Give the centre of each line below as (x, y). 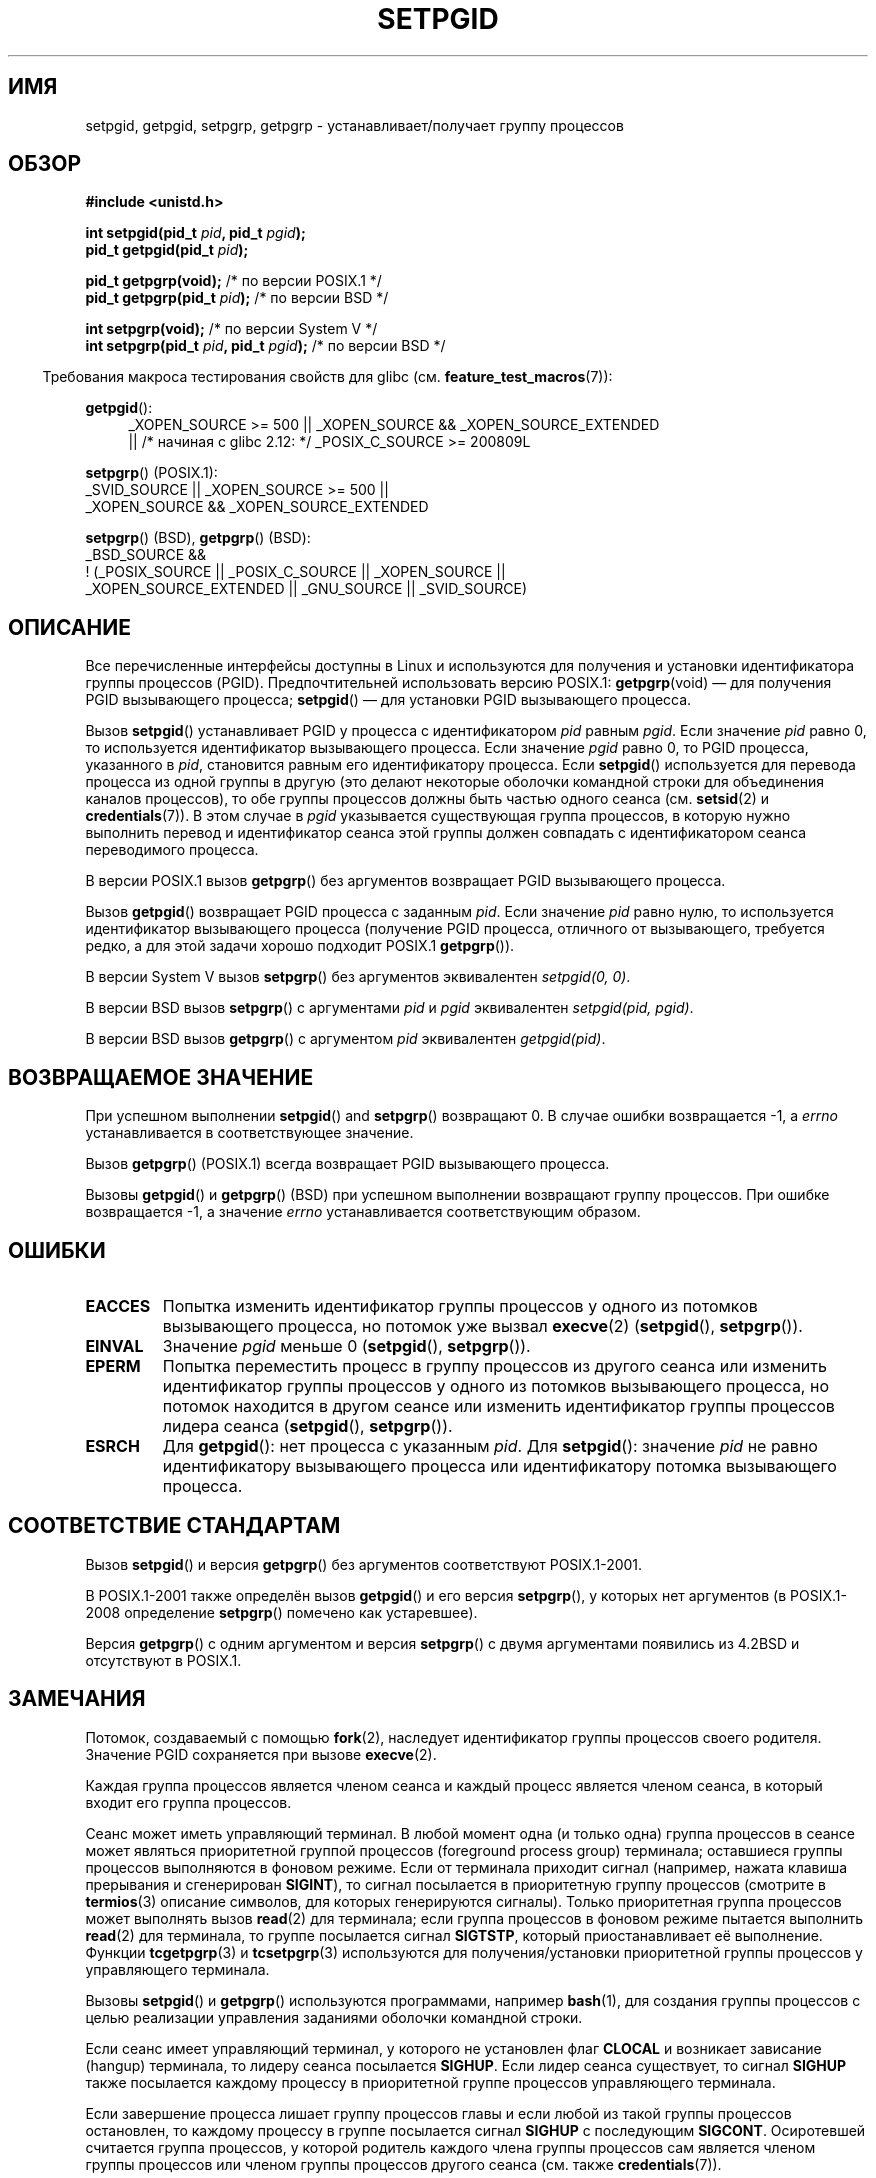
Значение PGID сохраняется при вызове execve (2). (261, 1754)
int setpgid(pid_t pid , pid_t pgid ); (195, 233)
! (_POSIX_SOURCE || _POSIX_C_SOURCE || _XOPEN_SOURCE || (295, 572)
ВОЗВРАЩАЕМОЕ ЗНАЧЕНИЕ (161, 1077)
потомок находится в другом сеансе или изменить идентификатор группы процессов (498, 1405)
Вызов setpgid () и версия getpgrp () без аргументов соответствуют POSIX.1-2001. (364, 1564)
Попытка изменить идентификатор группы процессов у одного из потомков (460, 1305)
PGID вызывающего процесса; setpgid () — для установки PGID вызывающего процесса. (388, 700)
